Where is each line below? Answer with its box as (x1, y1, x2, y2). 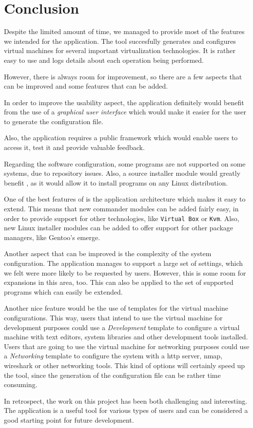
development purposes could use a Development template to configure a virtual (4, 322, 240, 332)
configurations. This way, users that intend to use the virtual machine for (4, 313, 223, 323)
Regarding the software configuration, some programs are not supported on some (4, 158, 246, 168)
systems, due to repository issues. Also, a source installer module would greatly (4, 168, 241, 178)
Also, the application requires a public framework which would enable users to (4, 132, 238, 143)
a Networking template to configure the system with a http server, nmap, (4, 351, 223, 361)
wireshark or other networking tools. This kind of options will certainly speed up (4, 360, 245, 370)
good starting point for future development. (4, 414, 134, 425)
